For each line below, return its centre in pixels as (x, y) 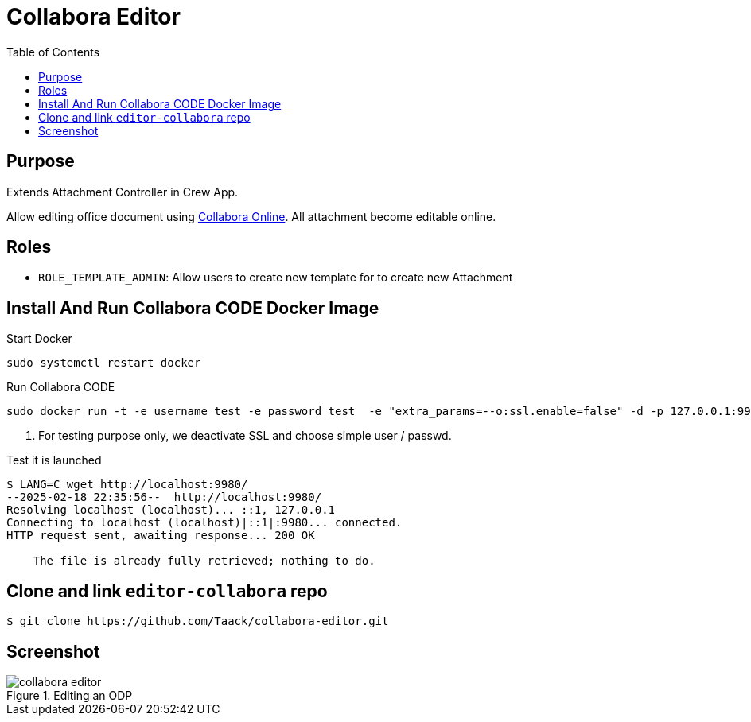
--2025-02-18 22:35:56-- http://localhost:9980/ (164, 497)
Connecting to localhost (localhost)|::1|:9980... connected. (204, 523)
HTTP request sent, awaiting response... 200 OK (161, 536)
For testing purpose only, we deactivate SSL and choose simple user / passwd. (245, 436)
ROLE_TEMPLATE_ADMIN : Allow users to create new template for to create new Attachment (276, 278)
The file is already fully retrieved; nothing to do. (204, 561)
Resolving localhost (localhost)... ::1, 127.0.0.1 (171, 510)
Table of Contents (53, 52)
